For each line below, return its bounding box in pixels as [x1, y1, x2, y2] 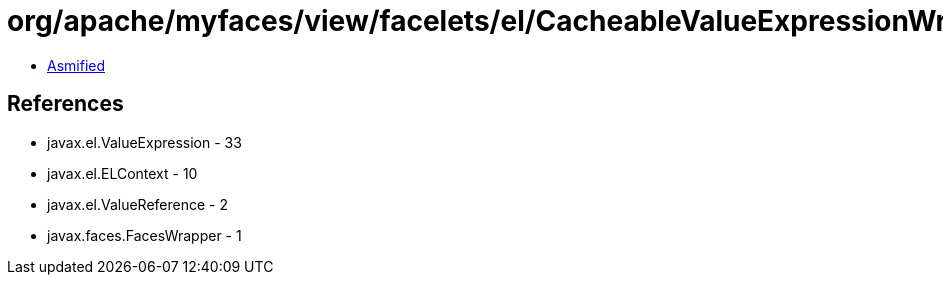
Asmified [47, 56, 106, 74]
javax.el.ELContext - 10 [47, 164, 198, 182]
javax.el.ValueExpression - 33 [47, 133, 242, 151]
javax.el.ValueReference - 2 [47, 195, 228, 213]
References [7, 91, 124, 117]
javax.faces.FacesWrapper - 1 [47, 226, 242, 244]
